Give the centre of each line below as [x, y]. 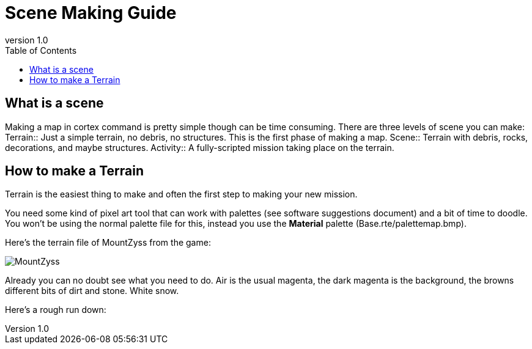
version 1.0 [27, 40]
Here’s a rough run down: [56, 310]
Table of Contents [41, 50]
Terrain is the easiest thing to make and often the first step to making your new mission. [181, 194]
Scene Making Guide [91, 13]
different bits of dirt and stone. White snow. [92, 291]
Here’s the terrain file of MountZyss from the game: [108, 243]
